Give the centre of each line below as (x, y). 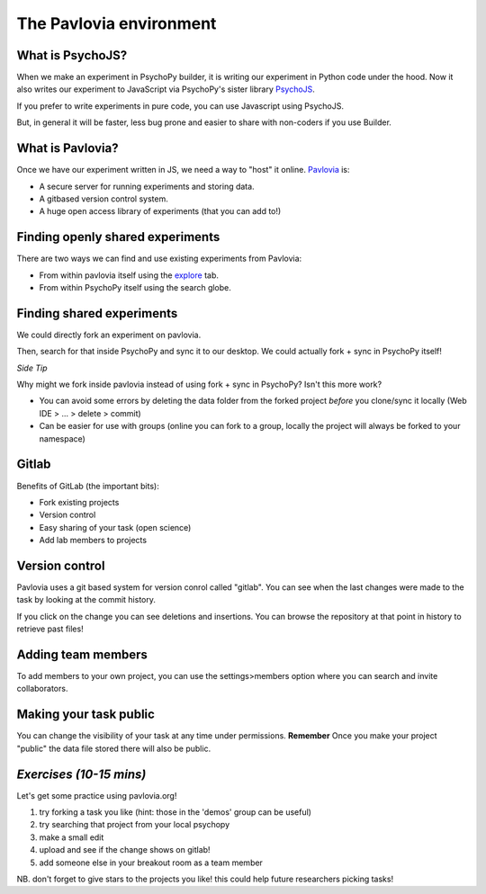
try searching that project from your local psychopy (135, 825)
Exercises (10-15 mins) (81, 774)
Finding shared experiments (97, 313)
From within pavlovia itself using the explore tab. (129, 275)
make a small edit (72, 837)
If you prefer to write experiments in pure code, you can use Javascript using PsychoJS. (180, 106)
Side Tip (32, 368)
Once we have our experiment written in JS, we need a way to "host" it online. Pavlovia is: (183, 170)
